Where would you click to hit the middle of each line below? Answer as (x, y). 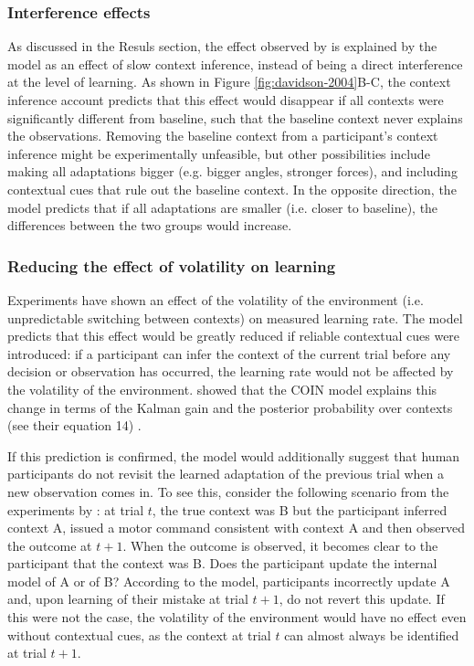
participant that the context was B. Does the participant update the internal (222, 563)
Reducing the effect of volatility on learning (172, 265)
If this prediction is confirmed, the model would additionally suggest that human (234, 455)
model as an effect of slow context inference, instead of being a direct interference (235, 63)
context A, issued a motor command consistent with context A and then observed (236, 528)
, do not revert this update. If (362, 599)
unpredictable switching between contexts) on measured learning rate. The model (235, 317)
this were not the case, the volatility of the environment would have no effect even (237, 617)
